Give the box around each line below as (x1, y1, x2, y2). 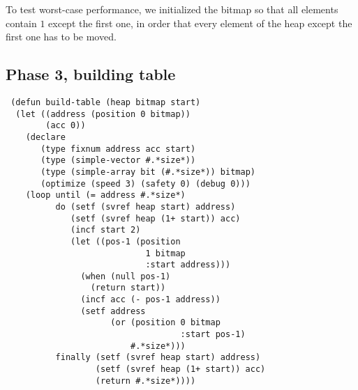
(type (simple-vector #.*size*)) (40, 155, 196, 166)
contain (6, 15, 37, 30)
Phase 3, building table (6, 63, 176, 85)
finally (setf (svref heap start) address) (55, 352, 261, 363)
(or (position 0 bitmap (110, 318, 221, 328)
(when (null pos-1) (80, 271, 171, 281)
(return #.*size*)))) (95, 375, 196, 386)
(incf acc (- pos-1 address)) (80, 295, 221, 305)
